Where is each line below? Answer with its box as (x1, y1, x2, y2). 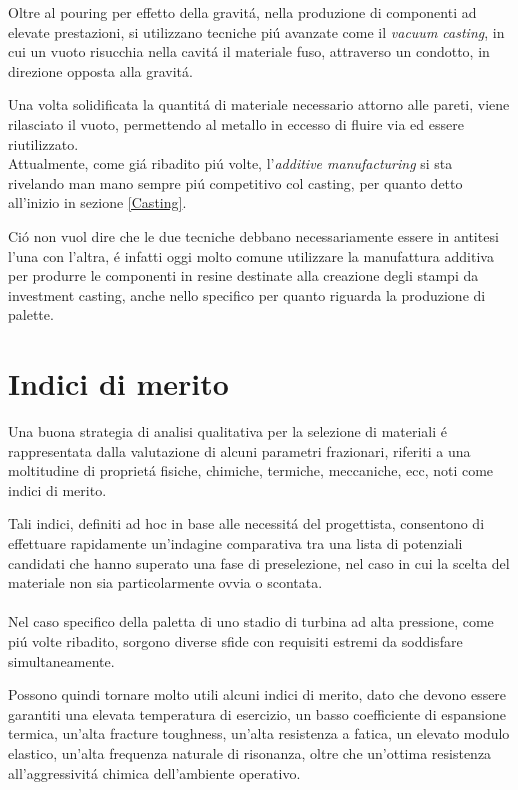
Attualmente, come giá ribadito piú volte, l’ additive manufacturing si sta (8, 153, 453, 174)
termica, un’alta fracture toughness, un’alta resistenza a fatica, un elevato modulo (8, 723, 510, 744)
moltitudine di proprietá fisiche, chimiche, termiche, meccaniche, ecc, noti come (8, 460, 494, 481)
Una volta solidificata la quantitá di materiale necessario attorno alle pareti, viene (8, 94, 510, 115)
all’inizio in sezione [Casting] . (8, 192, 187, 213)
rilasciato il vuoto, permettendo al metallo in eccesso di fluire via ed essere (8, 113, 464, 134)
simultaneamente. (8, 650, 115, 671)
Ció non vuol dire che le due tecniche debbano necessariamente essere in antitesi (8, 225, 499, 246)
